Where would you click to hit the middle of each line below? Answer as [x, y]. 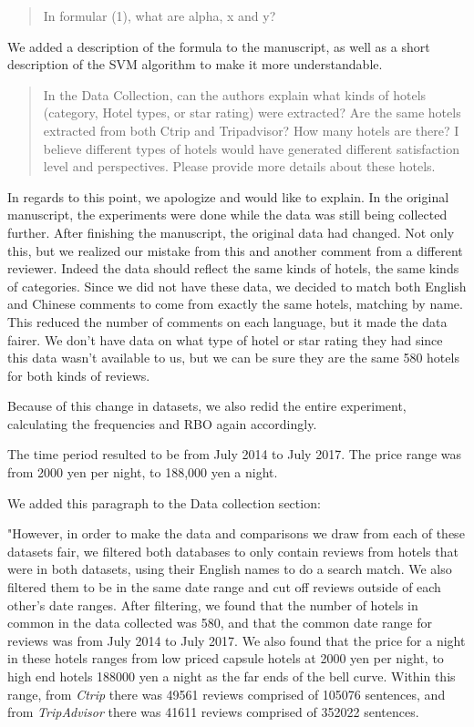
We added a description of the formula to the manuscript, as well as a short [219, 46]
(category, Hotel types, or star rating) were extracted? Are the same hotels [252, 113]
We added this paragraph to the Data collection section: [164, 502]
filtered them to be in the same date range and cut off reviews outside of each [224, 587]
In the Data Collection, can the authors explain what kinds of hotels [235, 94]
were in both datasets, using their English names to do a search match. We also [230, 569]
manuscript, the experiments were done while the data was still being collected [227, 215]
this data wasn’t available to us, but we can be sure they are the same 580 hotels [233, 358]
